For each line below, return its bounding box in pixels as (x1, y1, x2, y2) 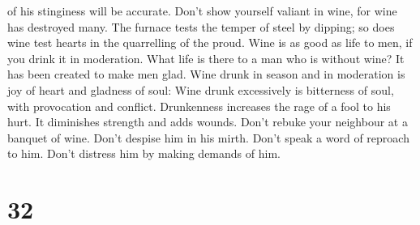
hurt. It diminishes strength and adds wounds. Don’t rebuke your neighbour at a (7, 113, 408, 130)
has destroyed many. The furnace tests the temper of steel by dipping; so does (7, 18, 395, 35)
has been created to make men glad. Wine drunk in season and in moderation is (7, 66, 405, 83)
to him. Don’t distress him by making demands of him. (7, 145, 281, 162)
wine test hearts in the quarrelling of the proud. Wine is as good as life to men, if (7, 34, 413, 51)
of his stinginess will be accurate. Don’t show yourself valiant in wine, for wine (7, 2, 397, 19)
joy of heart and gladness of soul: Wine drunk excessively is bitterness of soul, (7, 81, 394, 98)
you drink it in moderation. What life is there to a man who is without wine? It (7, 49, 405, 66)
